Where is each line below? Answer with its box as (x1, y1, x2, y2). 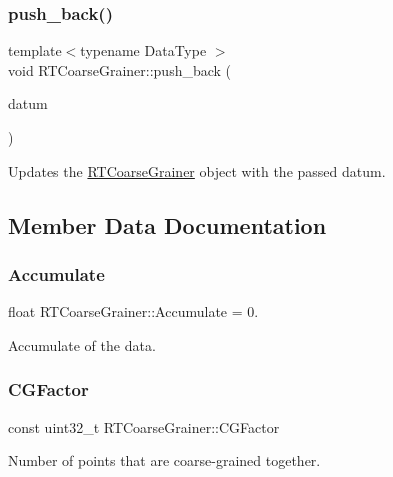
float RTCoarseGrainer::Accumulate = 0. (8, 301, 259, 322)
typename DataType (80, 40, 207, 61)
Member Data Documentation (8, 209, 327, 240)
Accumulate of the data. (8, 334, 156, 355)
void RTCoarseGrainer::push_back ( (8, 59, 232, 80)
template (8, 40, 62, 61)
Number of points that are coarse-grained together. (8, 450, 321, 471)
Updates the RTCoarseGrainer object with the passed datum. (8, 160, 386, 181)
